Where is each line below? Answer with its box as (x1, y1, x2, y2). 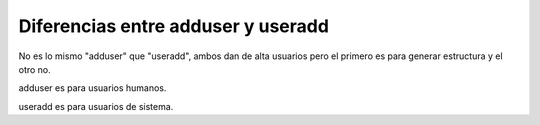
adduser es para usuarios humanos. (18, 82, 167, 94)
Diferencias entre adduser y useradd (18, 15, 330, 37)
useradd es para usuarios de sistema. (18, 100, 174, 112)
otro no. (18, 63, 52, 75)
